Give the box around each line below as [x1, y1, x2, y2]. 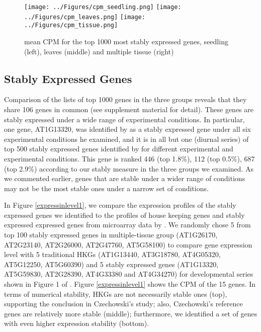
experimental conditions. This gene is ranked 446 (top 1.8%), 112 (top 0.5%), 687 [4, 153, 255, 163]
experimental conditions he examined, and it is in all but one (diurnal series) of [4, 133, 249, 144]
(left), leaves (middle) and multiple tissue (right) [24, 46, 174, 56]
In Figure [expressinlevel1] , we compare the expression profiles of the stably [4, 200, 236, 210]
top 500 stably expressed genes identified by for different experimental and [4, 143, 233, 154]
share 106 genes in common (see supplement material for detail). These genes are [4, 104, 253, 114]
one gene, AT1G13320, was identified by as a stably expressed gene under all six [4, 124, 251, 134]
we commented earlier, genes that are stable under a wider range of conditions [4, 173, 245, 184]
